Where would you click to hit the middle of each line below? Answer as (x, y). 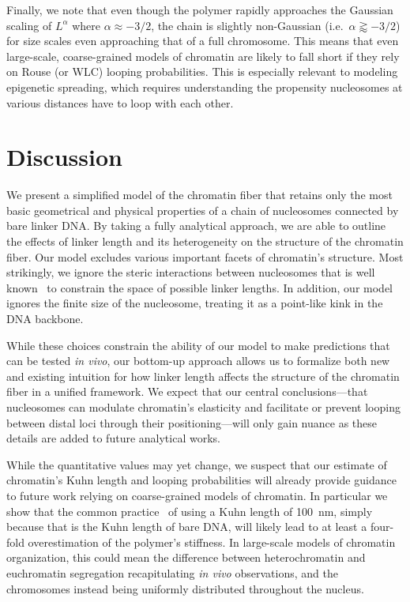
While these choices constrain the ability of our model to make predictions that (198, 345)
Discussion (64, 157)
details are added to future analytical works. (113, 438)
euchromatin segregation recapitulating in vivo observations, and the (172, 572)
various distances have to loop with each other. (120, 102)
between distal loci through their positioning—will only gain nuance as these (192, 422)
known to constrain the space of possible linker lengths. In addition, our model (199, 287)
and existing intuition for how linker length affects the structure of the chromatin (203, 376)
